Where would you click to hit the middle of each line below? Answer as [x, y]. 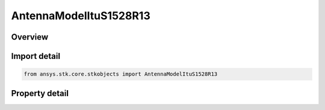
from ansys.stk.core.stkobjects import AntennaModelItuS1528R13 [121, 74]
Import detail [36, 56]
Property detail [40, 93]
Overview [30, 37]
